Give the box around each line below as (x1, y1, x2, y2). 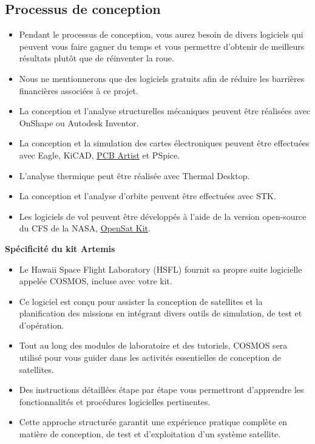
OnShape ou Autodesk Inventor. (19, 116, 139, 129)
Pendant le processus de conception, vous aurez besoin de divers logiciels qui (19, 28, 303, 41)
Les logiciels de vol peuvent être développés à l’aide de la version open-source (19, 210, 307, 222)
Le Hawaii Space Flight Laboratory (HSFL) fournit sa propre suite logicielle (19, 262, 302, 275)
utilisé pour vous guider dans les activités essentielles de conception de (19, 351, 281, 364)
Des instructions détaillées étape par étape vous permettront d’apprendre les (19, 383, 304, 396)
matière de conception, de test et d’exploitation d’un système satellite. (19, 428, 281, 440)
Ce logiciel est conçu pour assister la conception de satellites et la (19, 295, 263, 307)
